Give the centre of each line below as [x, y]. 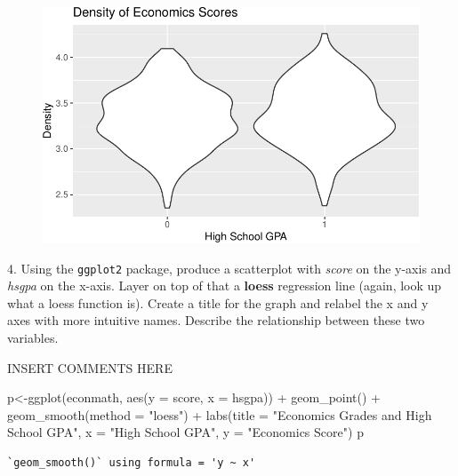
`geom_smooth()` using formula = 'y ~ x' [132, 462]
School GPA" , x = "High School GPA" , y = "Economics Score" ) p [185, 432]
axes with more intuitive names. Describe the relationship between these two [216, 320]
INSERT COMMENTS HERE [90, 367]
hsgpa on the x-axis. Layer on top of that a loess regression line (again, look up [225, 286]
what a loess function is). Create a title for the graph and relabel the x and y [218, 302]
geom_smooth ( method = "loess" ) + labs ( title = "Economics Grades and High [220, 414]
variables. [33, 338]
